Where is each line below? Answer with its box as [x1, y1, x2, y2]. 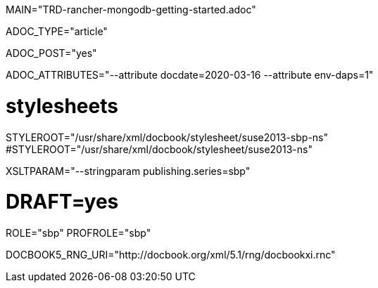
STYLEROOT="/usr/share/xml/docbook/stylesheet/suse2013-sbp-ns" [6, 131, 329, 143]
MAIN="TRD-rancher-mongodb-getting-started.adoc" [6, 4, 256, 15]
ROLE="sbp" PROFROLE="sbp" [6, 227, 151, 239]
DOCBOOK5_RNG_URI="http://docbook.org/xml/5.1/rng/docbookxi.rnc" [6, 249, 336, 261]
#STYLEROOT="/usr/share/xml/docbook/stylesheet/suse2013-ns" [6, 143, 313, 155]
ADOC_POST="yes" [6, 47, 97, 59]
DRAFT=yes [6, 190, 119, 214]
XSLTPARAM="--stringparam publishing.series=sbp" [6, 164, 251, 177]
